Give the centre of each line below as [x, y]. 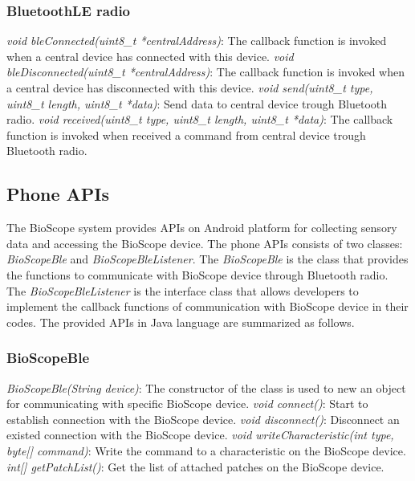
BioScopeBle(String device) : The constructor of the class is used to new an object [206, 387]
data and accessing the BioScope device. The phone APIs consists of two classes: [205, 243]
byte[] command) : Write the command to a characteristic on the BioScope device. [206, 450]
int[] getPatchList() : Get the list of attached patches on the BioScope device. [195, 466]
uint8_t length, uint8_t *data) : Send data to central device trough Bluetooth [197, 103]
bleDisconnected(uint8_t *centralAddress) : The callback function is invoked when [205, 72]
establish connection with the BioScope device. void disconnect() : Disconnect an [203, 419]
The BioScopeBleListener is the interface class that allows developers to [183, 290]
